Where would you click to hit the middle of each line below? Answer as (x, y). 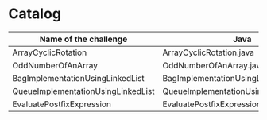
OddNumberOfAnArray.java (214, 65)
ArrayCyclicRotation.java (208, 52)
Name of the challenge (83, 39)
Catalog (35, 14)
